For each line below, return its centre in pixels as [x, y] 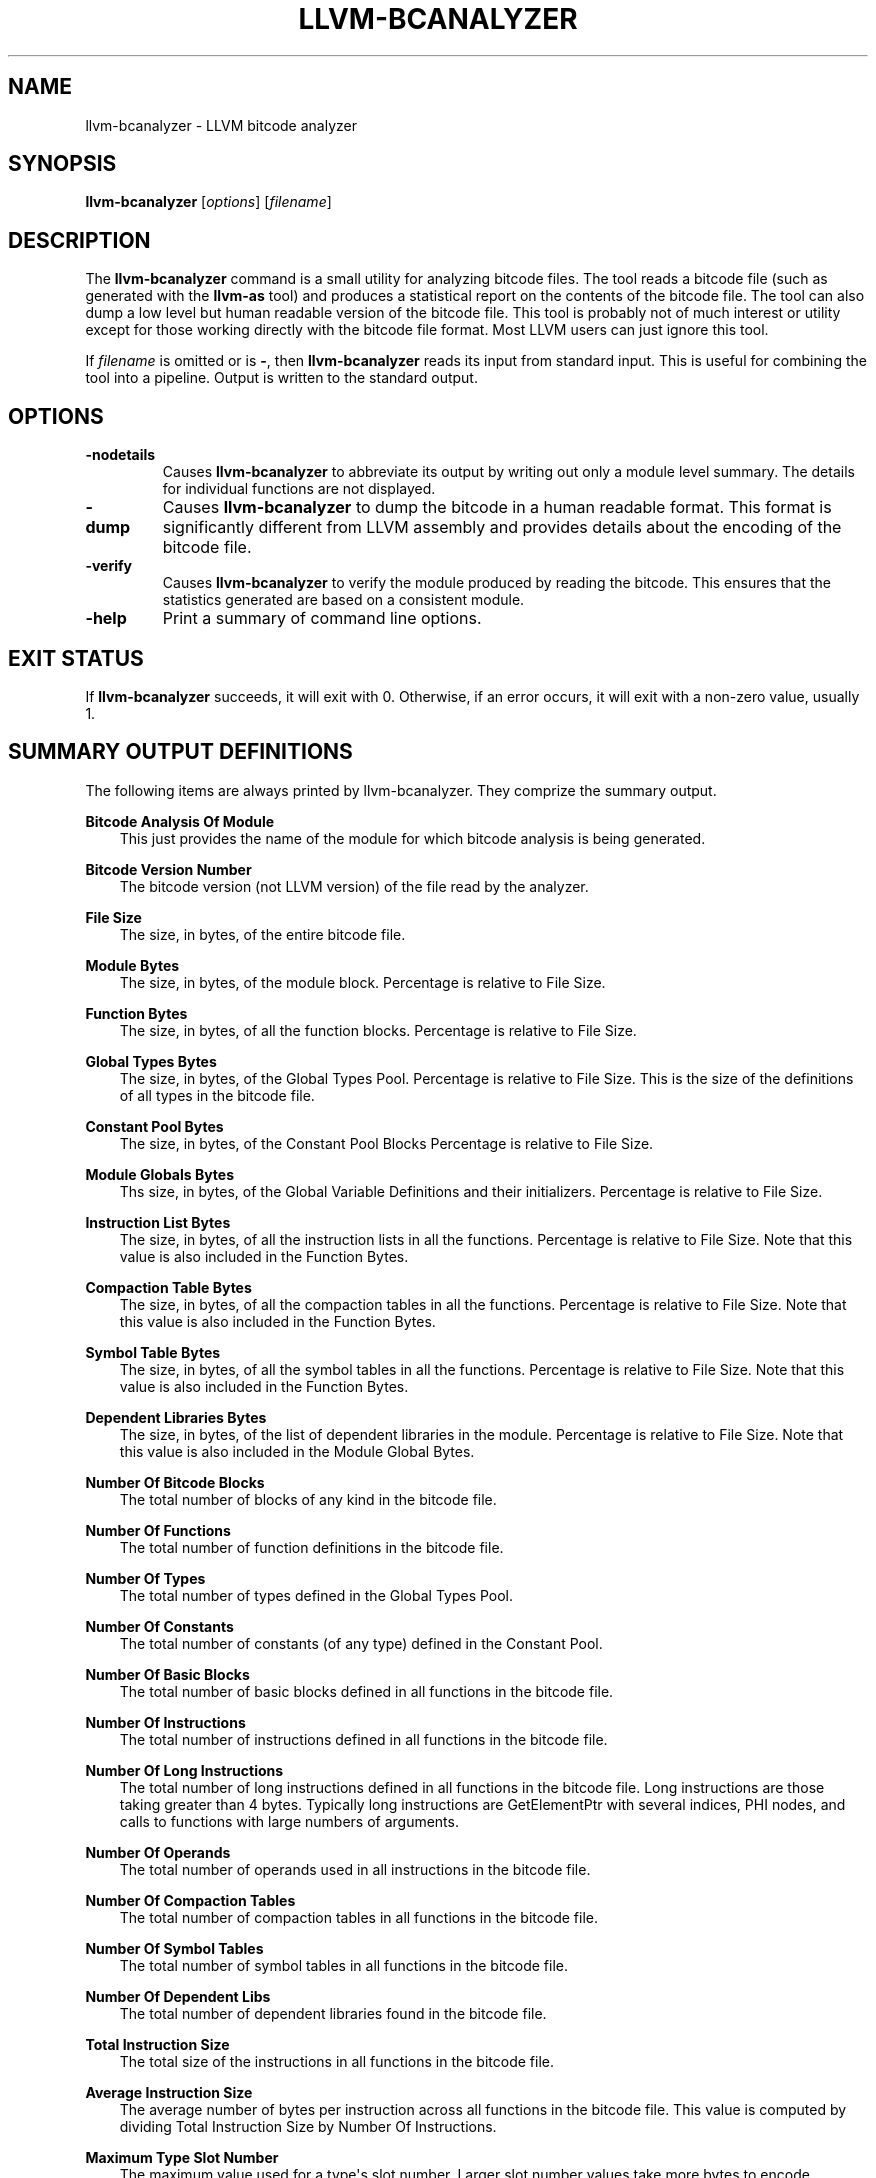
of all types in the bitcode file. [217, 1095]
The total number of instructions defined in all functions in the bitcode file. [363, 1739]
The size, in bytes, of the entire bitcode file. [262, 934]
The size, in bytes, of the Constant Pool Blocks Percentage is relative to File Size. [386, 1143]
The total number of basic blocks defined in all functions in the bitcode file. [366, 1691]
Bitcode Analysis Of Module [180, 821]
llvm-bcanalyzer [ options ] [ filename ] [208, 202]
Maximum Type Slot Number [182, 2157]
